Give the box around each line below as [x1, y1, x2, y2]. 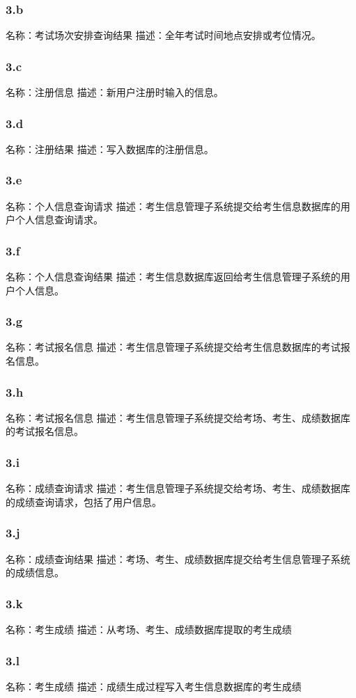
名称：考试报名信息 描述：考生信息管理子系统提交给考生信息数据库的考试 [6, 340, 341, 354]
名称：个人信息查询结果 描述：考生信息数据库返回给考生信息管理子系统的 [6, 269, 341, 284]
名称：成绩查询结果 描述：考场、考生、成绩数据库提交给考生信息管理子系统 [6, 551, 350, 566]
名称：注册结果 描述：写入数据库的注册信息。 [6, 141, 214, 156]
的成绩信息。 [6, 565, 64, 580]
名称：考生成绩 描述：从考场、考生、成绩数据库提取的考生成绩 [6, 622, 292, 637]
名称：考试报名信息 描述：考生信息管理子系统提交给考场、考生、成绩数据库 [6, 410, 350, 425]
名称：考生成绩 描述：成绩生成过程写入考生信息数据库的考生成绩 [6, 679, 302, 693]
